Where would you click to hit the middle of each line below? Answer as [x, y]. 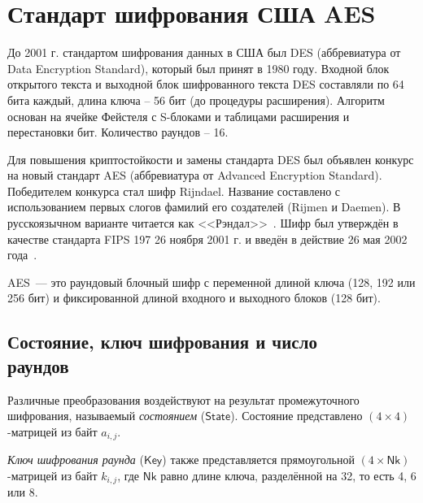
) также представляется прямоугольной [258, 460]
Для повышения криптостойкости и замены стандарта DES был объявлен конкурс [211, 159]
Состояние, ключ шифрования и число [162, 342]
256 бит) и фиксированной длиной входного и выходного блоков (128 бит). [194, 298]
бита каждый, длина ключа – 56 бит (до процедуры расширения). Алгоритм [196, 100]
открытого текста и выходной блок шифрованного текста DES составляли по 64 [206, 84]
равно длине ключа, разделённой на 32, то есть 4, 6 [288, 475]
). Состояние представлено [297, 416]
